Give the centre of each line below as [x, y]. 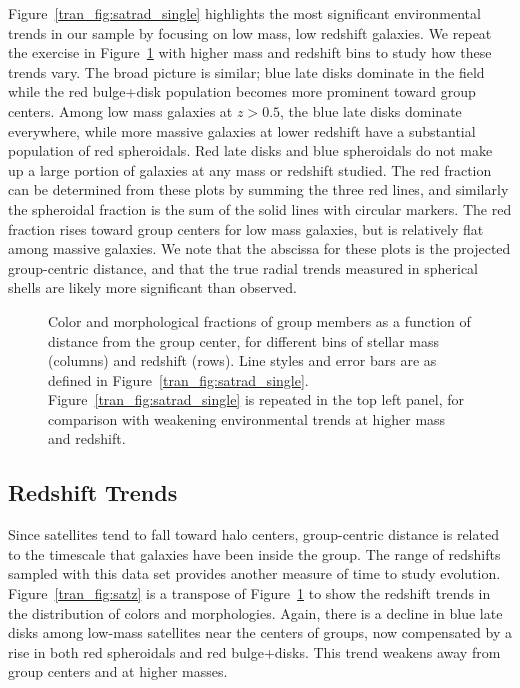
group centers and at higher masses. [118, 671]
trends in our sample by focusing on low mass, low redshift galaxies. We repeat [250, 32]
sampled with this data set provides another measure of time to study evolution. [254, 573]
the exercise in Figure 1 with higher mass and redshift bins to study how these [250, 52]
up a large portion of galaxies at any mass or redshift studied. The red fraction [250, 169]
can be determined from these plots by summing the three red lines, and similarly [258, 189]
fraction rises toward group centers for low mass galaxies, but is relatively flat [246, 228]
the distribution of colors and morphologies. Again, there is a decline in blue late [255, 612]
